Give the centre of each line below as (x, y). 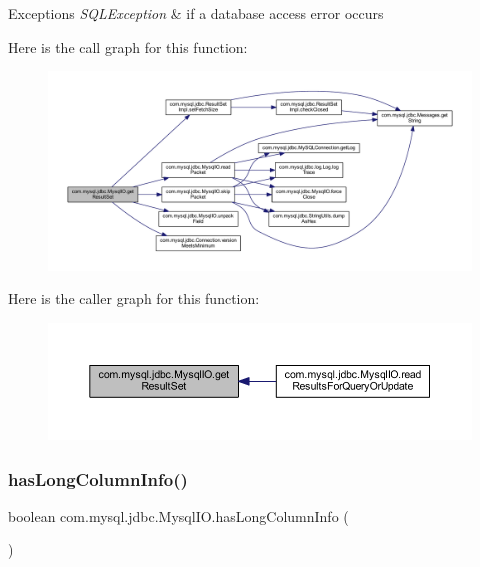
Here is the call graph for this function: (128, 46)
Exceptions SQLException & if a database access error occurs (196, 13)
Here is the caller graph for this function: (134, 298)
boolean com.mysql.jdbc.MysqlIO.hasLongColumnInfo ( (178, 515)
